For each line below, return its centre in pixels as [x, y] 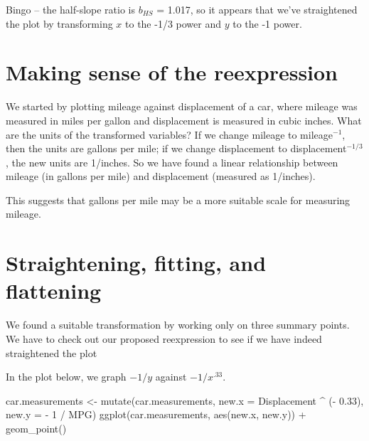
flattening [54, 291]
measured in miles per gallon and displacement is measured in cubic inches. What [184, 120]
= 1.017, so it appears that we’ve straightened [257, 9]
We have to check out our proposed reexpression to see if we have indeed [164, 338]
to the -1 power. [267, 23]
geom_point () [36, 428]
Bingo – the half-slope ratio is [70, 9]
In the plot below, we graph [66, 377]
